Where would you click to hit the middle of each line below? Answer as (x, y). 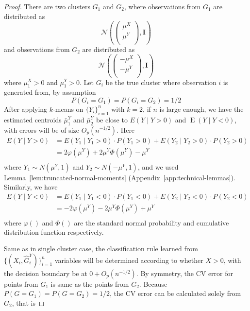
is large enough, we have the (201, 109)
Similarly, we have (31, 187)
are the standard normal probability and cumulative (151, 222)
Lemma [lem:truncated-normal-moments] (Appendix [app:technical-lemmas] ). (120, 177)
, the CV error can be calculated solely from (175, 293)
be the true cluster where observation (161, 82)
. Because (153, 284)
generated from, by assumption (50, 92)
